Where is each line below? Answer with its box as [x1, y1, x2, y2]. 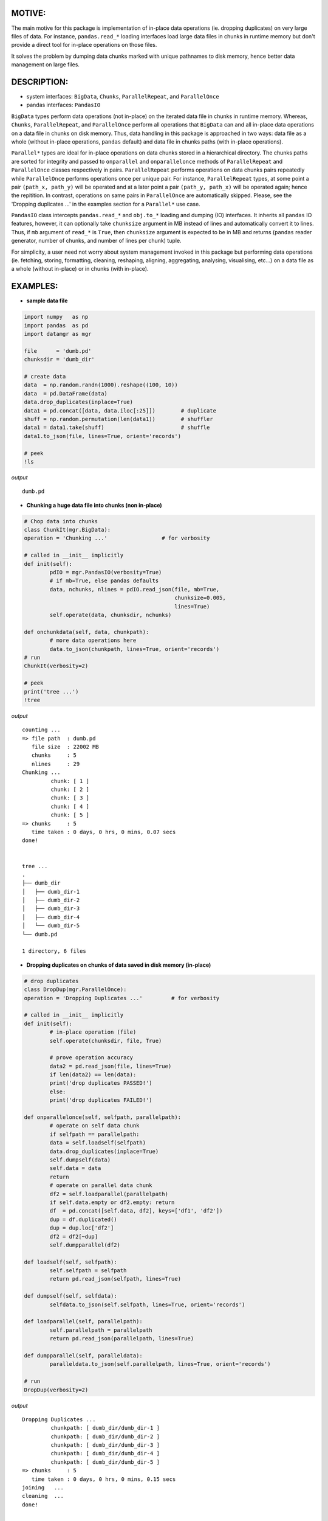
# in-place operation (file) [49, 1029, 137, 1035]
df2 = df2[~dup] [49, 1233, 98, 1240]
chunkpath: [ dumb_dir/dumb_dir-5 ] [50, 1458, 160, 1466]
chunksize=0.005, [174, 594, 226, 602]
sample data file [26, 297, 68, 304]
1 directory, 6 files [22, 948, 86, 955]
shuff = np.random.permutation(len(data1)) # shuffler [24, 416, 213, 422]
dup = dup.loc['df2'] [49, 1225, 114, 1231]
